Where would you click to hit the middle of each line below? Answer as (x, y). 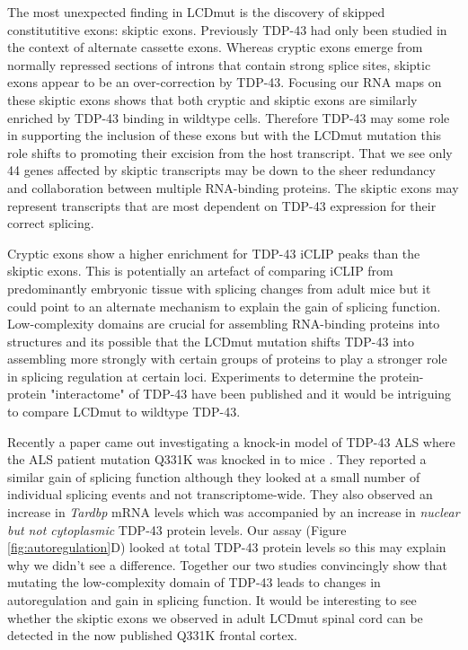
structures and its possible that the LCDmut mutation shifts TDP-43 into (211, 341)
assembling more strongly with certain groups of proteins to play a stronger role (227, 359)
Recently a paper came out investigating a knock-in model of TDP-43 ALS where (231, 441)
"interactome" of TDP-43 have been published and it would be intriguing (251, 394)
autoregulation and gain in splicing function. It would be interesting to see (212, 600)
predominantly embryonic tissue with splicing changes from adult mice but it (219, 288)
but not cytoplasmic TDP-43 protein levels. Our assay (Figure (177, 529)
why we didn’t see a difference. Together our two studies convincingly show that (227, 564)
